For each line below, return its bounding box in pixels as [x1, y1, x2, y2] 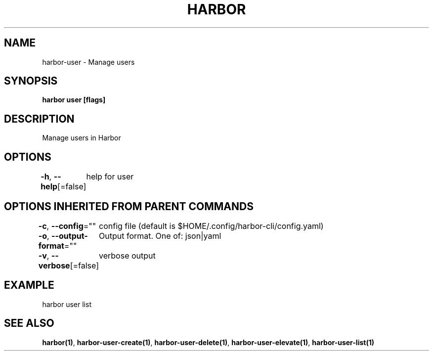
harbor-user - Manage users [42, 57, 135, 66]
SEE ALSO [4, 317, 54, 330]
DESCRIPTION [4, 112, 75, 125]
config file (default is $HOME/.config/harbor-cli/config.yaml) [99, 221, 324, 231]
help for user [86, 172, 134, 182]
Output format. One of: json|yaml [99, 230, 221, 241]
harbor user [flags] [42, 95, 106, 104]
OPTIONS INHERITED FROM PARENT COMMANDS [4, 200, 254, 213]
